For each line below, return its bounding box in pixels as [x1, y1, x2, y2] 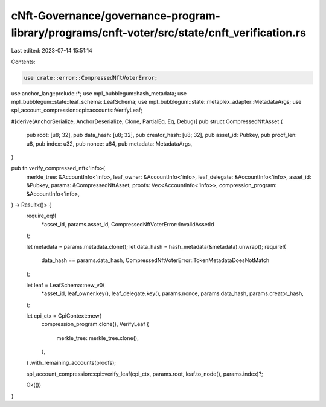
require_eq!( [26, 212, 57, 220]
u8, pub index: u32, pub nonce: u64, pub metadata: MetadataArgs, [26, 139, 193, 147]
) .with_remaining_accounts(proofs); [26, 359, 116, 367]
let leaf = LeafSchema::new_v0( [26, 281, 105, 289]
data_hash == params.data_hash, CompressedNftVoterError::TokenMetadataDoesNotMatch [41, 257, 270, 264]
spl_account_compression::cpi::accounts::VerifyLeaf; [11, 106, 143, 114]
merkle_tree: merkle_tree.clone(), [56, 334, 139, 341]
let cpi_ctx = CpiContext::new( [26, 312, 102, 319]
